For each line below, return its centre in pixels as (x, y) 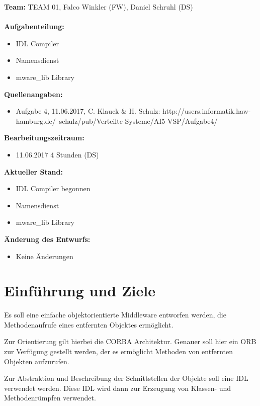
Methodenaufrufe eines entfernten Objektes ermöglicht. (89, 324)
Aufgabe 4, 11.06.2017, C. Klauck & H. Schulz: (88, 111)
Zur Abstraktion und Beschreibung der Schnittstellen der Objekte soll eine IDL (126, 378)
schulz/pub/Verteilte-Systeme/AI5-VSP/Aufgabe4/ (138, 120)
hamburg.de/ (36, 120)
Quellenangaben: (33, 94)
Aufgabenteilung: (34, 26)
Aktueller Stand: (33, 171)
